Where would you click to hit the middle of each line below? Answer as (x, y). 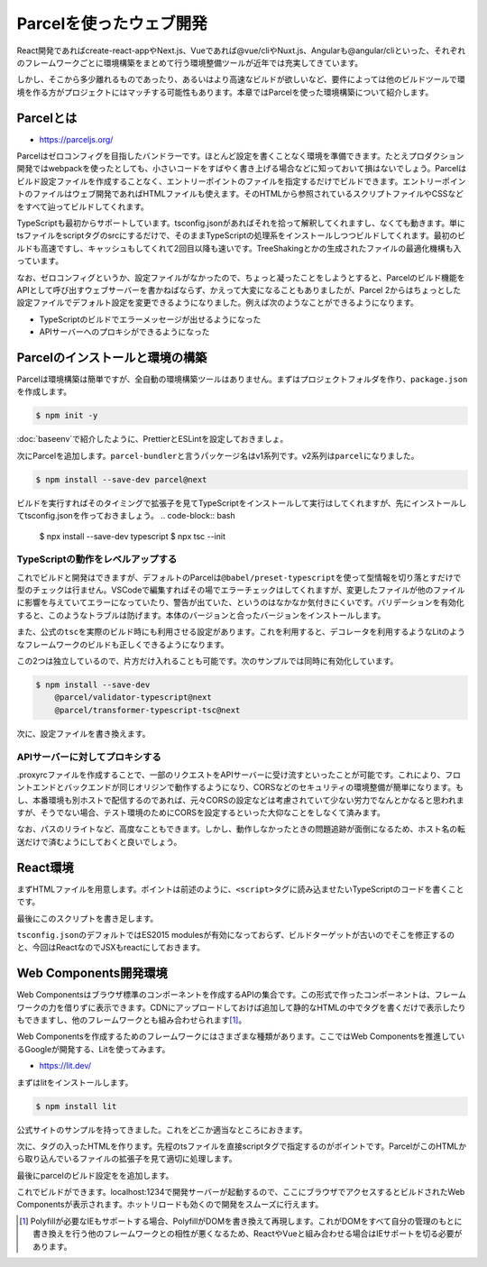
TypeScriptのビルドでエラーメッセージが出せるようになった (150, 319)
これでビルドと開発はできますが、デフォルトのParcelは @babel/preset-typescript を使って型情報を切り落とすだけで (239, 577)
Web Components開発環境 (92, 973)
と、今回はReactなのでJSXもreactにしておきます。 (110, 948)
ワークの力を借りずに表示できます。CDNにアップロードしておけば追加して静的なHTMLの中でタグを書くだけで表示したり (241, 1007)
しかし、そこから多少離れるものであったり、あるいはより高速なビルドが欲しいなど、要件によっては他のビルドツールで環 (241, 79)
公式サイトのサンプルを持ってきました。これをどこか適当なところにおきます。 (162, 1129)
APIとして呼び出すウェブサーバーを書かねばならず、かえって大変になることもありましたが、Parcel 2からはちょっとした (239, 289)
